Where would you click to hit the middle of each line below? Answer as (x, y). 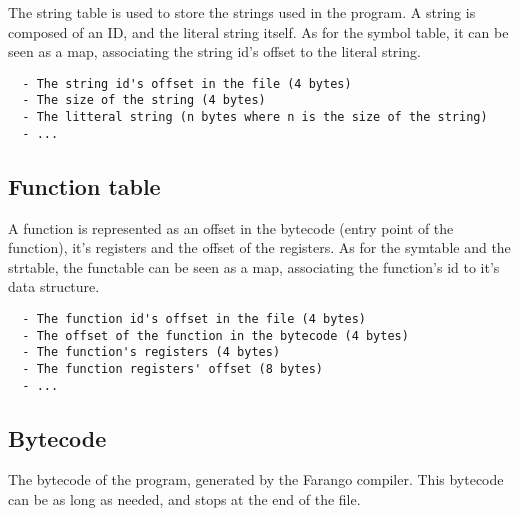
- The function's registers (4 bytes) (151, 352)
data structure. (54, 286)
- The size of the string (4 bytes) (144, 100)
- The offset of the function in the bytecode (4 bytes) (215, 335)
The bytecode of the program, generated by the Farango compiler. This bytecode (256, 479)
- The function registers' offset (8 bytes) (172, 368)
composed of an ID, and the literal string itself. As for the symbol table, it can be (258, 31)
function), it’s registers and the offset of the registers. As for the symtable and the (259, 247)
